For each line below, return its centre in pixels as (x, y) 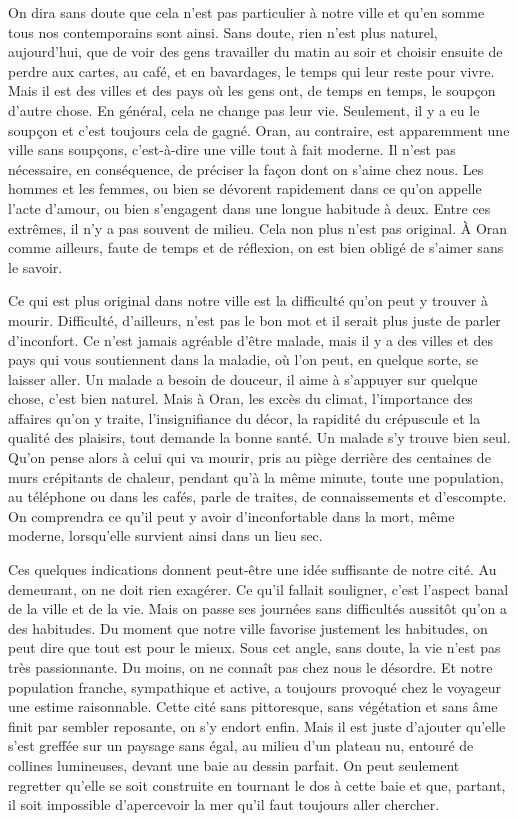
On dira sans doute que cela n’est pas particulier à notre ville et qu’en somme (246, 12)
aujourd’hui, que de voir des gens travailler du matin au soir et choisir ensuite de (255, 51)
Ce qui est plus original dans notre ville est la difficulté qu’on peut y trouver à (248, 300)
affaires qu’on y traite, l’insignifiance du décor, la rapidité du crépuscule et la (244, 417)
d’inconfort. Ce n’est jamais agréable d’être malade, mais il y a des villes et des (251, 339)
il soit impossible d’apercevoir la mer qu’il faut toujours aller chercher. (224, 804)
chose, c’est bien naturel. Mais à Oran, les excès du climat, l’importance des (240, 398)
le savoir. (35, 266)
